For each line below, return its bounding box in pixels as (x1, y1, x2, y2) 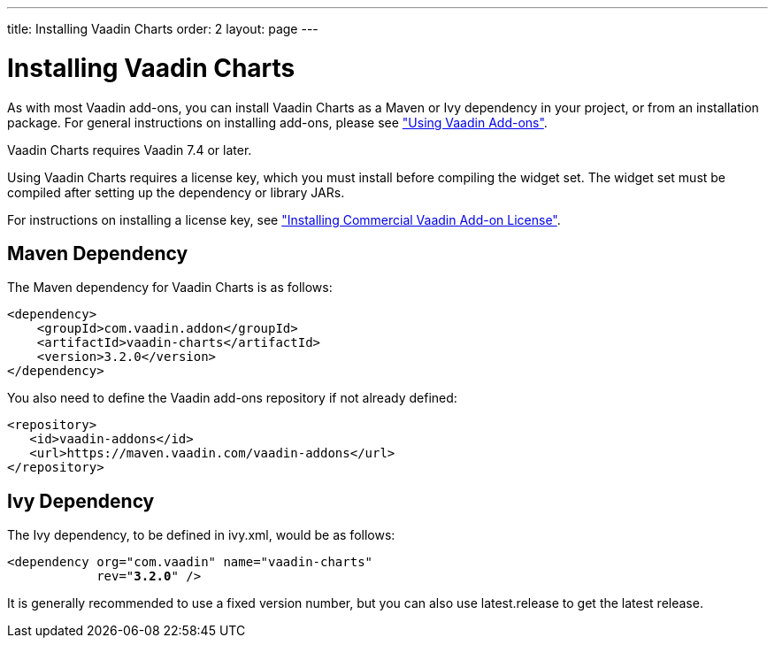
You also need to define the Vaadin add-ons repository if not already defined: (7, 390, 457, 406)
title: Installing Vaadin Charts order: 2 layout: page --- (7, 21, 318, 36)
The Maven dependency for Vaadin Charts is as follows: (7, 280, 333, 296)
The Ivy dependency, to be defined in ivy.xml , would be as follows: (7, 527, 395, 543)
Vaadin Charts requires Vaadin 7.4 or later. (7, 142, 252, 157)
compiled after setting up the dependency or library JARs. (7, 184, 345, 200)
